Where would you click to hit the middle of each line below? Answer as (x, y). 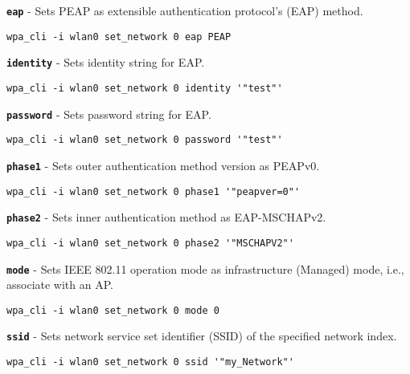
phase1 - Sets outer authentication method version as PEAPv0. (163, 165)
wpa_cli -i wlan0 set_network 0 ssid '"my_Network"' (150, 362)
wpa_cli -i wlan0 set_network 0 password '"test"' (145, 140)
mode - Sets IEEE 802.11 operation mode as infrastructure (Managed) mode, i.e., (205, 268)
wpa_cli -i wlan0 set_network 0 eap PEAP (119, 37)
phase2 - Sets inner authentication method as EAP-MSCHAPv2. (166, 217)
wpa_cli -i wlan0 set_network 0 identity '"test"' (145, 88)
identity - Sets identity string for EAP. (106, 62)
